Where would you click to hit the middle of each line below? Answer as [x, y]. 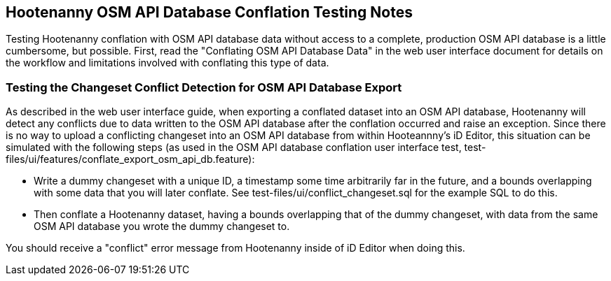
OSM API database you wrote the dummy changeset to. [162, 226]
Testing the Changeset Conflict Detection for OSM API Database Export [204, 87]
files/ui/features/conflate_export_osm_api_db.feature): [130, 159]
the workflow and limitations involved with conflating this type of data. [167, 63]
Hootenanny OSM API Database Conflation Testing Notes [209, 12]
